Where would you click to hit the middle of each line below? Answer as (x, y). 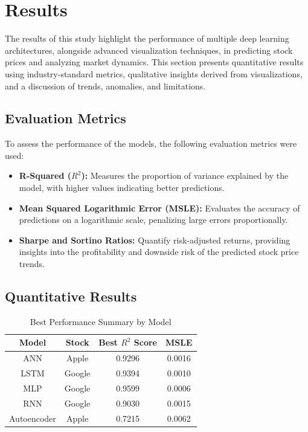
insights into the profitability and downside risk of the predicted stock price (159, 252)
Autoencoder (33, 418)
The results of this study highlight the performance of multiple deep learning (147, 38)
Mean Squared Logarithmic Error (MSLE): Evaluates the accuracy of (159, 208)
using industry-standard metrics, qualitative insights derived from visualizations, (154, 73)
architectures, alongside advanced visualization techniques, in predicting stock (149, 50)
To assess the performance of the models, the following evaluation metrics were (151, 143)
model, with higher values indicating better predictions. (122, 188)
